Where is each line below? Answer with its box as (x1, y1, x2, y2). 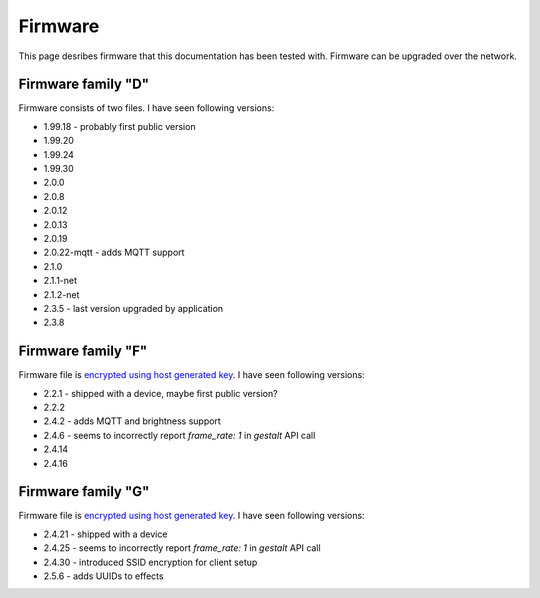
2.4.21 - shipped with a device (43, 528, 168, 540)
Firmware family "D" (18, 76, 150, 93)
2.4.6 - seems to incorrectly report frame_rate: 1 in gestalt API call (43, 429, 316, 441)
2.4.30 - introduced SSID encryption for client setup (43, 556, 258, 568)
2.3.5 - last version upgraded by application (43, 302, 224, 314)
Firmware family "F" (18, 343, 148, 360)
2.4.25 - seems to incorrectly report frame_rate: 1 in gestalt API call (43, 542, 321, 554)
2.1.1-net (43, 275, 78, 287)
